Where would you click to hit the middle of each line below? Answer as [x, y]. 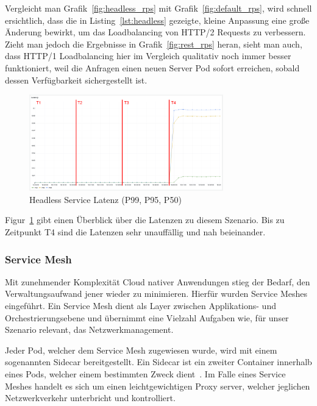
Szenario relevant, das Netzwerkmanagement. [89, 329]
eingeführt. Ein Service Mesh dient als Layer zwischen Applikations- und [141, 305]
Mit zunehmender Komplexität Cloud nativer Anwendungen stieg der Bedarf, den [158, 281]
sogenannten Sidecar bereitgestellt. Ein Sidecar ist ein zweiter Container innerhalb [158, 362]
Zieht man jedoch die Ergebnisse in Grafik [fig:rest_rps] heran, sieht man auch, [154, 44]
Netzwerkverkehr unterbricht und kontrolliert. [90, 398]
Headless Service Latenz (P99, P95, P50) [105, 199]
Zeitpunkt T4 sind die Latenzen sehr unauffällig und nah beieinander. [135, 232]
